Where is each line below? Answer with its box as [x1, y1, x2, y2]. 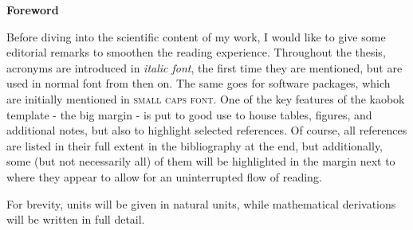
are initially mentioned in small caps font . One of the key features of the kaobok [6, 90, 405, 107]
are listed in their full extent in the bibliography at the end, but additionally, [6, 137, 383, 154]
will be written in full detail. [6, 211, 145, 228]
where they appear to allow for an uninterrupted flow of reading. [6, 168, 322, 185]
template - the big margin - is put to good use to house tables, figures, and [6, 106, 372, 123]
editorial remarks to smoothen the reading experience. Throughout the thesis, [6, 44, 386, 60]
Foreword [6, 2, 59, 18]
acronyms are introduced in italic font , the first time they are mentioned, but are [6, 59, 403, 76]
